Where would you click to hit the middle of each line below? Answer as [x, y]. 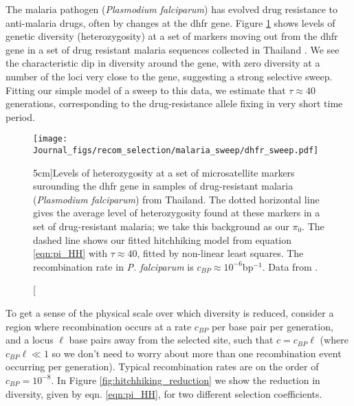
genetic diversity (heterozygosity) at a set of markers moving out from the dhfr [172, 36]
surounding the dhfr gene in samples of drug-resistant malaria [163, 186]
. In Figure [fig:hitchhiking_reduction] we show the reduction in [186, 380]
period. [20, 116]
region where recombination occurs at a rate [99, 326]
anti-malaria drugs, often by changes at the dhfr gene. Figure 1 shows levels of [170, 22]
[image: [51, 139]
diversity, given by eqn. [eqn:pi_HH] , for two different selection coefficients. [164, 393]
